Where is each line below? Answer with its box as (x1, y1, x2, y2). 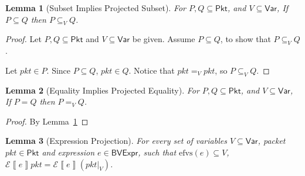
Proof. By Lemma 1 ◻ (5, 115, 89, 127)
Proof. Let (5, 33, 42, 45)
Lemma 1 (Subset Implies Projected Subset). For (5, 2, 187, 13)
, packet (257, 134, 286, 147)
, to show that (220, 33, 271, 45)
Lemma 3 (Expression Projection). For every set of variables (5, 134, 227, 147)
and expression (42, 146, 95, 158)
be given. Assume (132, 33, 195, 45)
